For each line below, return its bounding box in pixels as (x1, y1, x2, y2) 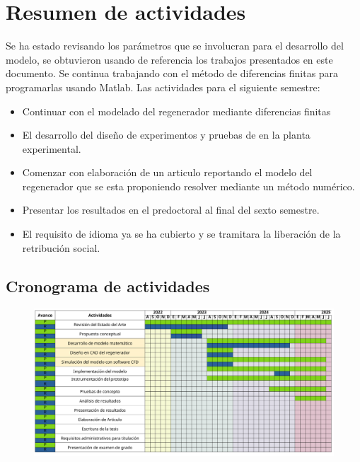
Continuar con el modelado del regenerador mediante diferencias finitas (22, 103, 331, 118)
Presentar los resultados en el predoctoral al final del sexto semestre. (22, 202, 320, 217)
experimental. (22, 141, 81, 156)
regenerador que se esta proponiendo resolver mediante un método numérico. (22, 178, 355, 193)
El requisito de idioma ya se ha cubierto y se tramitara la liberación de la (22, 226, 341, 241)
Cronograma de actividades (6, 275, 210, 296)
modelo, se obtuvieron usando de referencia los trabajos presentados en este (6, 52, 333, 67)
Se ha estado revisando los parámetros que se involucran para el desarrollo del (6, 38, 344, 53)
